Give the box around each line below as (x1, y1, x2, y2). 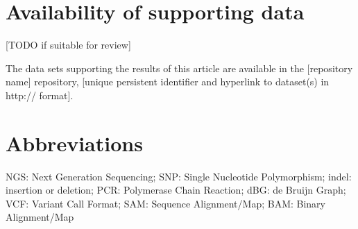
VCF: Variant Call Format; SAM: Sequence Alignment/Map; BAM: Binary (6, 196, 325, 210)
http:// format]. (6, 87, 74, 102)
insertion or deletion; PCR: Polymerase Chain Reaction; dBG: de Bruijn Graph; (6, 183, 346, 197)
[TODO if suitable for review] (6, 37, 131, 52)
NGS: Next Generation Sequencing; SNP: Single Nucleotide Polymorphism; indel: (6, 169, 352, 183)
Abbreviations (6, 128, 143, 157)
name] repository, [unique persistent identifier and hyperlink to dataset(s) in (6, 74, 330, 89)
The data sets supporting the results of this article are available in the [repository (6, 60, 353, 75)
